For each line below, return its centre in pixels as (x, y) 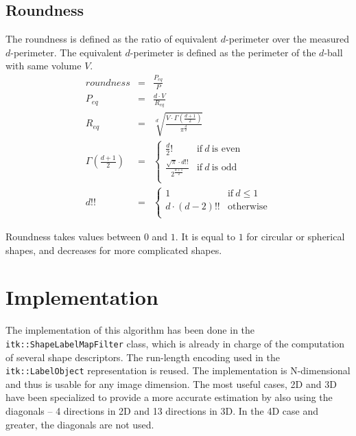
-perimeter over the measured (287, 39)
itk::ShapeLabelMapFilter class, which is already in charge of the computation (175, 343)
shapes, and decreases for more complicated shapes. (114, 250)
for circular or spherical (296, 236)
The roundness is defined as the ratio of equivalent (112, 39)
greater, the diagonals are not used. (80, 424)
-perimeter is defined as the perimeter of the (223, 52)
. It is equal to (205, 236)
